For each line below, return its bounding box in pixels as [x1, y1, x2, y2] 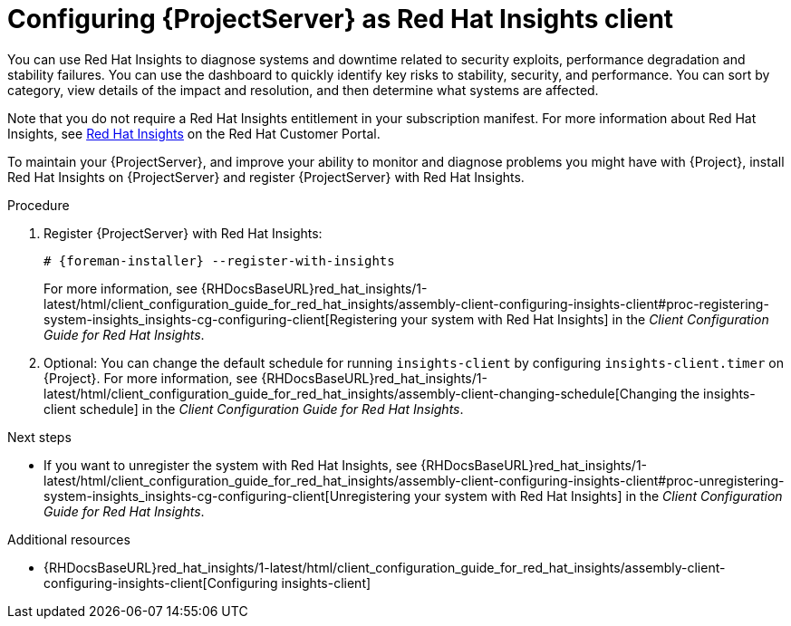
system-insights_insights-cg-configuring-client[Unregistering [43, 487, 411, 504]
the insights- [680, 385, 756, 401]
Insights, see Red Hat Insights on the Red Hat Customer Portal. [7, 125, 381, 141]
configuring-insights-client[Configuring [43, 574, 278, 591]
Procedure [7, 197, 70, 213]
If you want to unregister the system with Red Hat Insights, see [43, 457, 418, 473]
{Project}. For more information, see [43, 370, 258, 386]
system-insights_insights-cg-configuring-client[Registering [43, 311, 398, 327]
